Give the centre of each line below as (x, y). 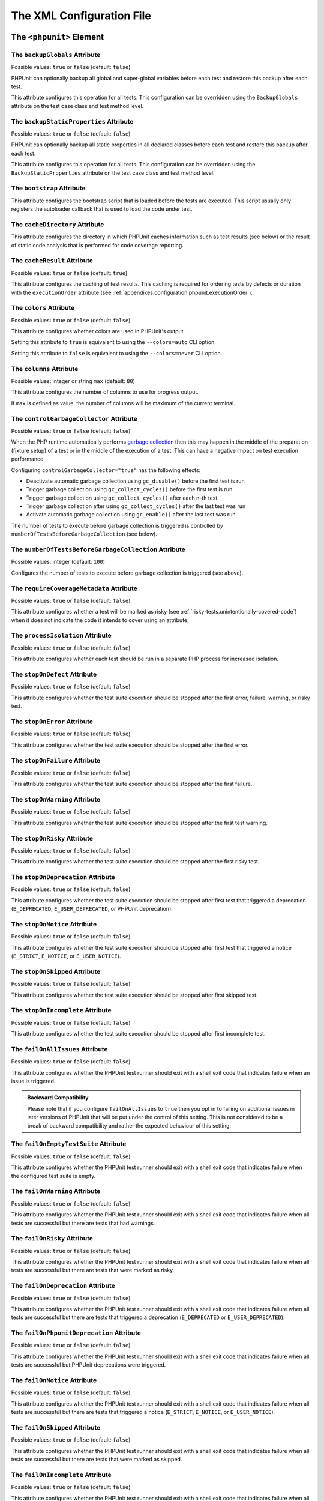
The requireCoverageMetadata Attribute (74, 588)
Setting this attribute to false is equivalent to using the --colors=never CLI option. (117, 353)
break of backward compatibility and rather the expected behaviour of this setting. (129, 1125)
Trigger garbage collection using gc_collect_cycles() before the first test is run (129, 489)
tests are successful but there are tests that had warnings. (83, 1223)
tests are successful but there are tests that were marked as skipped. (97, 1460)
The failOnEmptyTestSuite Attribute (69, 1144)
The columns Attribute (45, 369)
